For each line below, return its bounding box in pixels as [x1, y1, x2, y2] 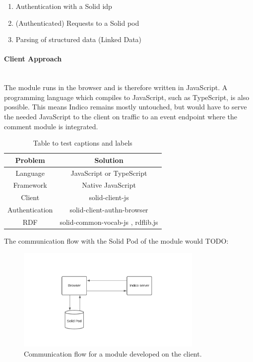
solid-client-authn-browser [69, 205, 148, 215]
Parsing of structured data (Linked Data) [15, 34, 142, 45]
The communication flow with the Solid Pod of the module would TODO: [4, 236, 229, 246]
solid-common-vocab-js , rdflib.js [60, 216, 158, 227]
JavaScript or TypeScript [70, 167, 147, 178]
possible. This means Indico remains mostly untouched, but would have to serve [4, 102, 247, 112]
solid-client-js [89, 192, 129, 203]
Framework [13, 180, 47, 190]
